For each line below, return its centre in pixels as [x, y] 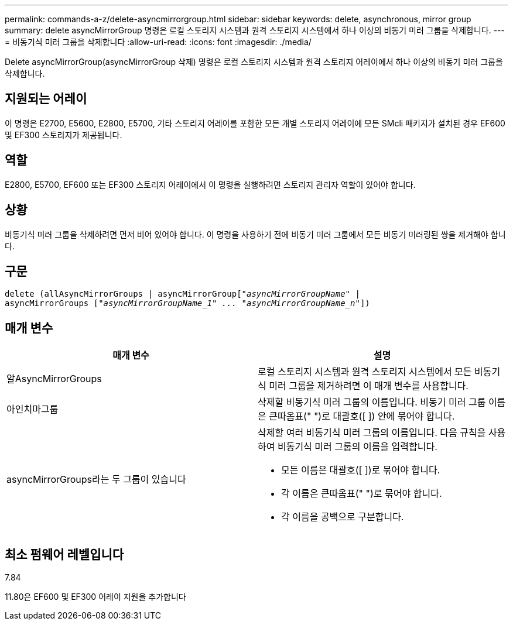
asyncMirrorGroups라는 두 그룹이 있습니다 [96, 480]
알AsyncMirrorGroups [54, 379]
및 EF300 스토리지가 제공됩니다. [64, 135]
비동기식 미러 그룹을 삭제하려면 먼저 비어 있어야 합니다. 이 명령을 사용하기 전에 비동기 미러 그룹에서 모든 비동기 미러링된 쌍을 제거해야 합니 [255, 234]
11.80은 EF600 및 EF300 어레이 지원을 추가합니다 [95, 597]
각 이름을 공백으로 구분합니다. [343, 517]
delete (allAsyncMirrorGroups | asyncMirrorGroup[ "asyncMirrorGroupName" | [182, 294]
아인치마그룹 [33, 409]
